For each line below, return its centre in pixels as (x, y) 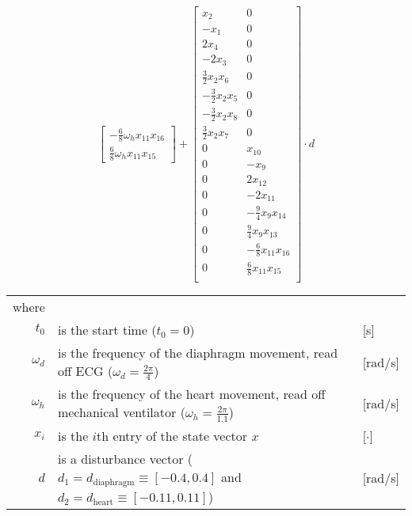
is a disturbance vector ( (125, 458)
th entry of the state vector (172, 435)
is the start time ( (107, 329)
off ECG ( (85, 370)
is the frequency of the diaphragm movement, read (198, 352)
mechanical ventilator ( (121, 412)
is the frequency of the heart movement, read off (191, 394)
